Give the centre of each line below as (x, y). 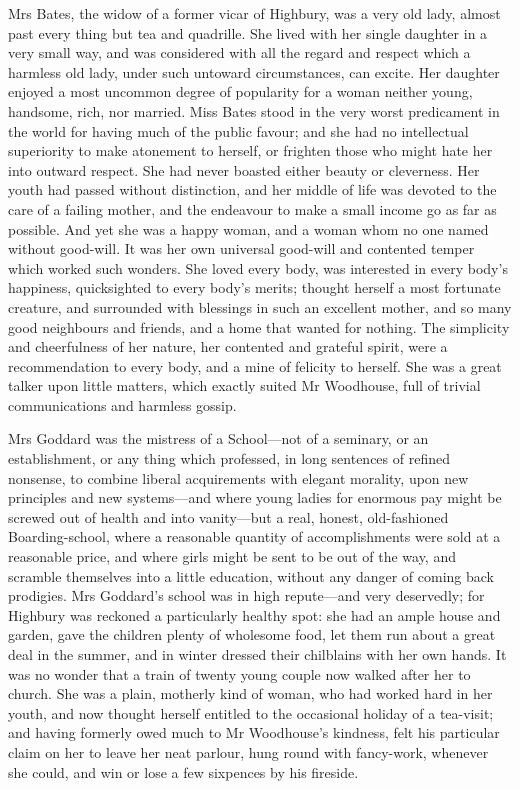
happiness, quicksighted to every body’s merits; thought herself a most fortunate (254, 287)
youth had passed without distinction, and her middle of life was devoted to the (252, 189)
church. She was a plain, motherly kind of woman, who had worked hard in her (250, 693)
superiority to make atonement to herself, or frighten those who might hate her (250, 150)
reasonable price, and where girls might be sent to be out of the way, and (232, 556)
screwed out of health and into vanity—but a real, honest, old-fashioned (228, 516)
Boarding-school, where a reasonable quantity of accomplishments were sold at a (254, 536)
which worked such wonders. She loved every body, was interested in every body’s (258, 267)
